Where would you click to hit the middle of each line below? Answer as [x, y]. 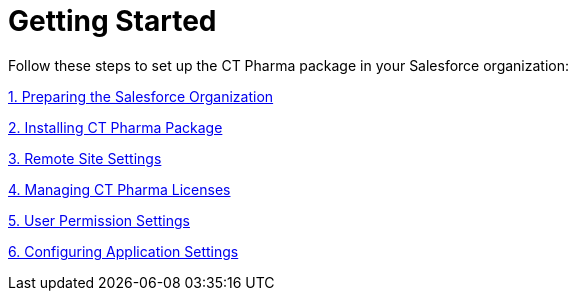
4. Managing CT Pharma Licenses [119, 189]
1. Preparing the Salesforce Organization [141, 96]
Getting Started [112, 21]
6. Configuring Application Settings [123, 251]
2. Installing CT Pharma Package [115, 127]
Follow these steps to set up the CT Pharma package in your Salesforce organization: [289, 65]
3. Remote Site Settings [85, 158]
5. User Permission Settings [99, 220]
